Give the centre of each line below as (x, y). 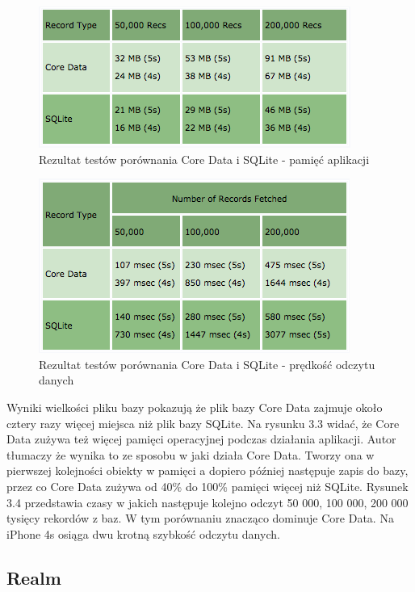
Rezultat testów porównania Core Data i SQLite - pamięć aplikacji (204, 159)
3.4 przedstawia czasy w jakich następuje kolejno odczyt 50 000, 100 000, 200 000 (207, 502)
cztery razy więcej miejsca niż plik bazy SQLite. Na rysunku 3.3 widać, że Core (203, 423)
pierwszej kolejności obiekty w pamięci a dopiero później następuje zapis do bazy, (207, 470)
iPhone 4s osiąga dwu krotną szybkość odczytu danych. (143, 533)
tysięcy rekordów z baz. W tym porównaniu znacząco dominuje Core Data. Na (200, 518)
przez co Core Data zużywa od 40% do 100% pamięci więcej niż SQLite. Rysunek (207, 486)
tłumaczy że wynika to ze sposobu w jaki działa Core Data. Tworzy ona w (191, 454)
